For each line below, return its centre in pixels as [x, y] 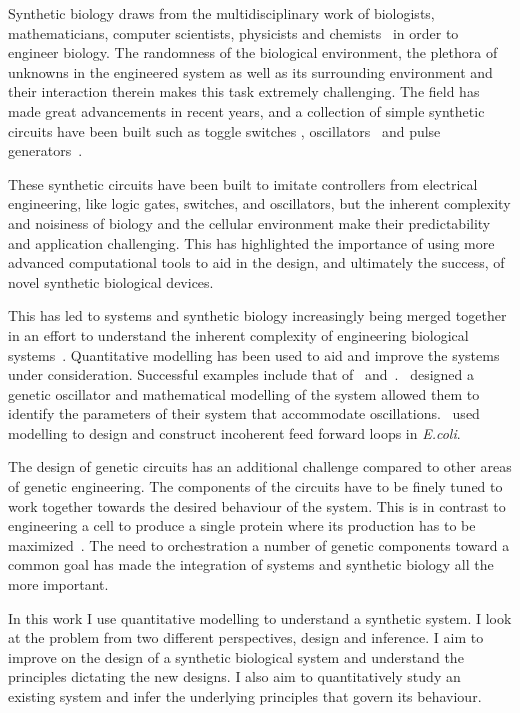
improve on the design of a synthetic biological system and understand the [236, 656]
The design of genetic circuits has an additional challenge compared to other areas [260, 466]
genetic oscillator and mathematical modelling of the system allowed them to [244, 393]
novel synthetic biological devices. [111, 281]
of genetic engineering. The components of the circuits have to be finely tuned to [255, 486]
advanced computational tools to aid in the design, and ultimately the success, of [256, 262]
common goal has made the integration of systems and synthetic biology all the [251, 564]
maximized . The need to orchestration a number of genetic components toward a [259, 544]
